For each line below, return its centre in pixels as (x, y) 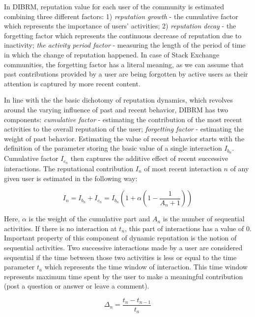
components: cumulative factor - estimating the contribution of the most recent (123, 119)
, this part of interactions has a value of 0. (188, 228)
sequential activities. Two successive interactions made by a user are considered (123, 247)
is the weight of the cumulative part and (89, 219)
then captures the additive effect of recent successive (149, 158)
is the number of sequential (204, 219)
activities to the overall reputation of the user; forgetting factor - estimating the (124, 129)
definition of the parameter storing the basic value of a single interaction (113, 148)
